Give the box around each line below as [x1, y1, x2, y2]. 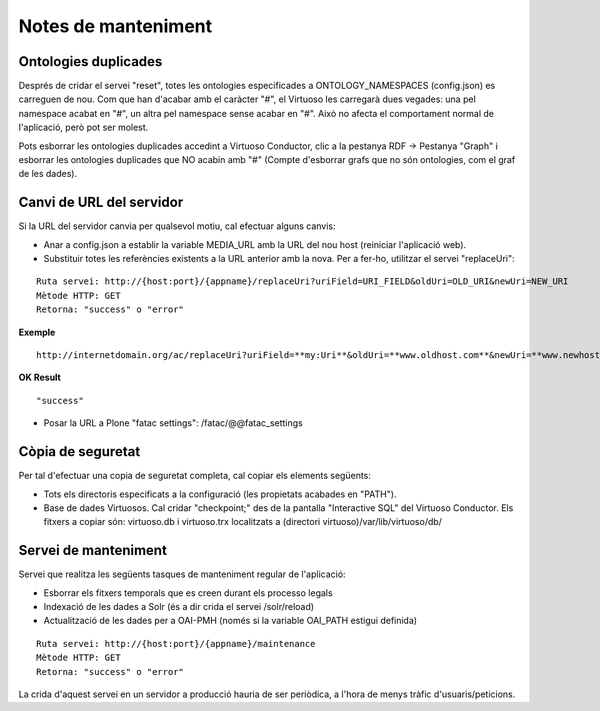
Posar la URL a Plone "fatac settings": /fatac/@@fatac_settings [43, 417, 304, 429]
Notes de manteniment [18, 15, 213, 37]
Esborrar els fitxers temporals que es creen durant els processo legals [43, 586, 334, 599]
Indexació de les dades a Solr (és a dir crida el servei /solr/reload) [43, 600, 315, 612]
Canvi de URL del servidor [18, 194, 184, 211]
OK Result [18, 371, 62, 384]
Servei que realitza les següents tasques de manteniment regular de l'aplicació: [18, 568, 346, 580]
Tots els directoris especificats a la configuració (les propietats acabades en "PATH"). [43, 488, 397, 500]
